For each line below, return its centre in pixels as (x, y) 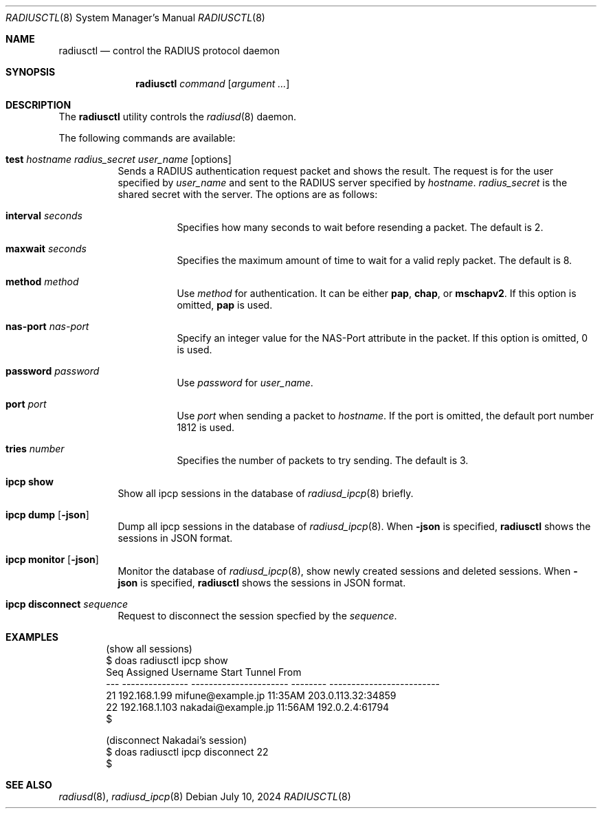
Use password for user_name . (245, 383)
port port (26, 404)
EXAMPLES (32, 637)
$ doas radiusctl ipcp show (167, 660)
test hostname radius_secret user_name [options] (119, 159)
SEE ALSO (29, 785)
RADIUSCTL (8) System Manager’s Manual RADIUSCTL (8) (135, 18)
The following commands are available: (147, 138)
